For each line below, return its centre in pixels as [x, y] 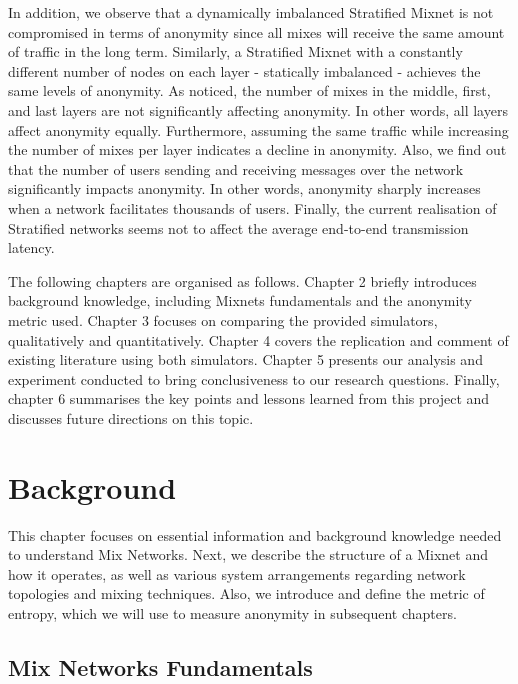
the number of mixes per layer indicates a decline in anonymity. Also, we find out [257, 149]
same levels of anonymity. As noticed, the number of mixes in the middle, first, [249, 90]
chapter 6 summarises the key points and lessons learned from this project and [249, 398]
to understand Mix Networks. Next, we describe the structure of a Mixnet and [248, 554]
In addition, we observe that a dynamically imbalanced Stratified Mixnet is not [251, 12]
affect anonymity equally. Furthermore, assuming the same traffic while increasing [258, 129]
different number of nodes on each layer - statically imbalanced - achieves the [244, 70]
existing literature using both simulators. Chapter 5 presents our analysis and [245, 359]
